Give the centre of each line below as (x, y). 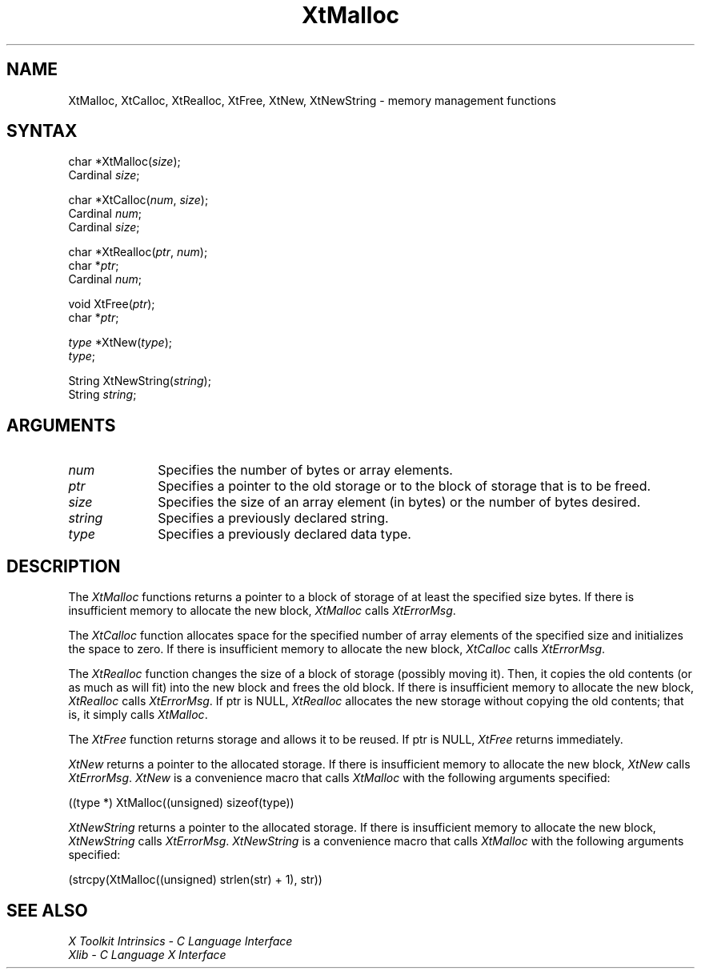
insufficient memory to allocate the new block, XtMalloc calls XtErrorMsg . (262, 611)
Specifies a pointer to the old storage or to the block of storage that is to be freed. (405, 486)
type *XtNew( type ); (120, 343)
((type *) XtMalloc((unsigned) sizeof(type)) (181, 803)
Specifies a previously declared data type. (284, 534)
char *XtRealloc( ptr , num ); (138, 252)
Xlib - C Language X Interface (147, 954)
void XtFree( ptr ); (112, 304)
